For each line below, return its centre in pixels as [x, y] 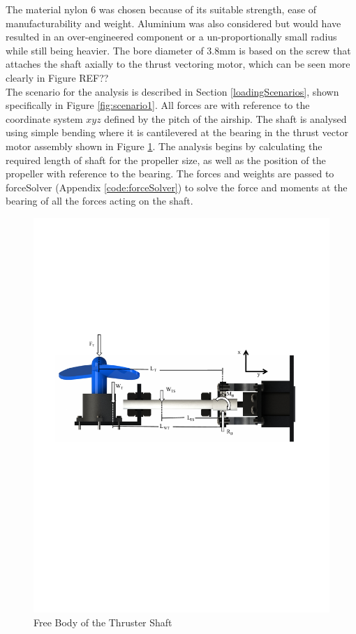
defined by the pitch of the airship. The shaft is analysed [225, 118]
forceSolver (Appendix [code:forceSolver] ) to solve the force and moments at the [177, 187]
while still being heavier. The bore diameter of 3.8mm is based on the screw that [178, 50]
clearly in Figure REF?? [57, 77]
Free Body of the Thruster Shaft [103, 622]
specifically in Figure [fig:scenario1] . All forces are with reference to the [158, 105]
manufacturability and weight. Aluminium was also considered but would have [173, 23]
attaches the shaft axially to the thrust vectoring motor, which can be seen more [178, 64]
